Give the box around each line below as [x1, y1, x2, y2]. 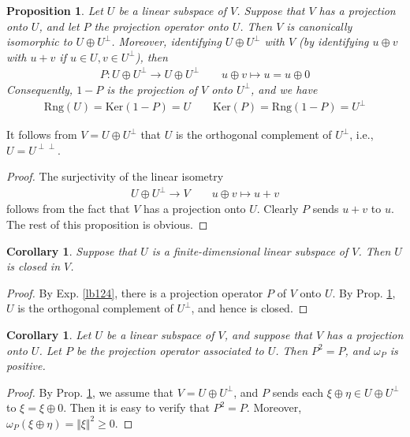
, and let [39, 17, 80, 34]
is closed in [6, 258, 60, 275]
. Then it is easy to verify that [63, 399, 210, 416]
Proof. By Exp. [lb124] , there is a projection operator [6, 284, 263, 301]
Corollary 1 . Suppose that [6, 242, 137, 259]
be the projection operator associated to [76, 342, 264, 358]
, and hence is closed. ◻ [191, 300, 308, 316]
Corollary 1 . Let [6, 326, 91, 342]
